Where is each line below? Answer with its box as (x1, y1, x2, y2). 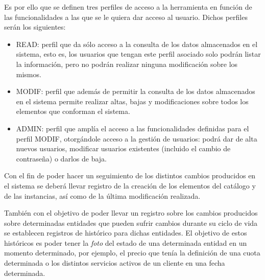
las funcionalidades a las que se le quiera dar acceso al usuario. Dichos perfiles (4, 11, 248, 22)
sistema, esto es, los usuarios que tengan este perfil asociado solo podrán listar (16, 49, 261, 59)
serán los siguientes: (4, 21, 66, 32)
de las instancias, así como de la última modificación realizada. (4, 190, 201, 201)
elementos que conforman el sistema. (16, 106, 130, 116)
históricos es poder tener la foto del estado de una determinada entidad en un (4, 237, 247, 248)
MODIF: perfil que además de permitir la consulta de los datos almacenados (16, 86, 255, 97)
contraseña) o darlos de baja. (16, 153, 107, 164)
